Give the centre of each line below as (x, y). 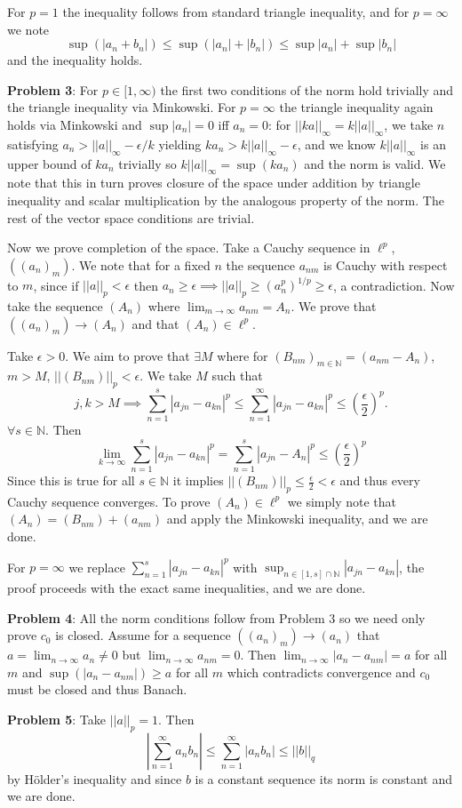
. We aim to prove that (127, 355)
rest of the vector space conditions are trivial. (131, 217)
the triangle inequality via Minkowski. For (122, 107)
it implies (198, 480)
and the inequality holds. (75, 60)
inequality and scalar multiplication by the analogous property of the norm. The (226, 200)
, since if (56, 285)
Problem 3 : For (53, 89)
